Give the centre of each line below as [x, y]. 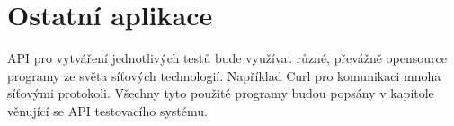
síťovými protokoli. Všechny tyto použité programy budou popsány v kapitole [221, 93]
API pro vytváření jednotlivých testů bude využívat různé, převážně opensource [227, 58]
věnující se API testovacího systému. [107, 110]
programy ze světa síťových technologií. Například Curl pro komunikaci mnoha [224, 75]
